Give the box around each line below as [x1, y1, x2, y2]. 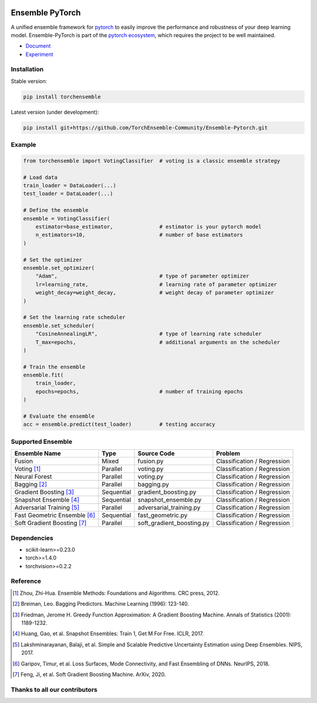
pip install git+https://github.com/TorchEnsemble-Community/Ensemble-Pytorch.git [23, 124, 268, 131]
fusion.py [137, 457, 164, 465]
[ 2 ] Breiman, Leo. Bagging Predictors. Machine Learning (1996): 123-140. [12, 601, 189, 608]
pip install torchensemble [23, 93, 101, 100]
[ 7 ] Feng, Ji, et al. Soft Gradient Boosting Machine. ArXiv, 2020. [12, 671, 166, 678]
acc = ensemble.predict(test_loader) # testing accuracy [23, 421, 215, 428]
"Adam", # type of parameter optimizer [35, 273, 249, 280]
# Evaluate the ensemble [23, 413, 95, 420]
